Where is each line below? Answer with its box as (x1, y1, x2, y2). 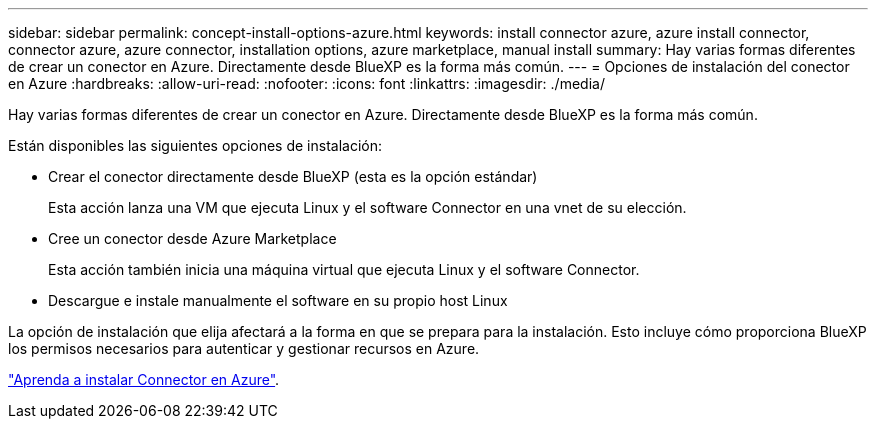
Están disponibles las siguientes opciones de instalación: (8, 137, 383, 154)
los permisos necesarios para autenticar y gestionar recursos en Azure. (8, 340, 480, 357)
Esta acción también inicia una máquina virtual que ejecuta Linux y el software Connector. (48, 261, 640, 278)
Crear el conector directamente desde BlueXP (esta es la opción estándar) (48, 168, 538, 185)
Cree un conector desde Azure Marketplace (48, 230, 337, 247)
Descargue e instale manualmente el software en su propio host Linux (48, 292, 508, 309)
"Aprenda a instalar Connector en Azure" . (8, 371, 280, 388)
